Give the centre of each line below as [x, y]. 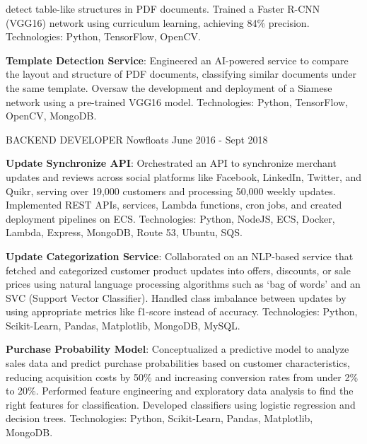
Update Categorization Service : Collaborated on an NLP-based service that [180, 256]
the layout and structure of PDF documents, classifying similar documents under [181, 74]
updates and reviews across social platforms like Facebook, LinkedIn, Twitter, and [184, 176]
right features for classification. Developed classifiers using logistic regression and [181, 404]
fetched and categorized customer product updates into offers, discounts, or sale [178, 270]
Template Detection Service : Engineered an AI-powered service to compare [177, 60]
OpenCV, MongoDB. [51, 116]
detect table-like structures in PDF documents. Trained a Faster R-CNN [163, 8]
